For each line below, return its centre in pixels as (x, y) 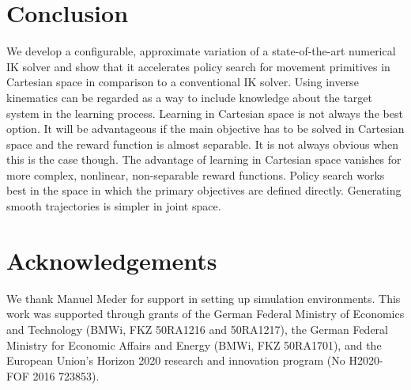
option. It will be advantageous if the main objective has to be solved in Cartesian (205, 129)
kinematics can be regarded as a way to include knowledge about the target (190, 97)
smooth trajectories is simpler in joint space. (114, 206)
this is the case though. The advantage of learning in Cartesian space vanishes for (204, 159)
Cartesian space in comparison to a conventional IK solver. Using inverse (183, 82)
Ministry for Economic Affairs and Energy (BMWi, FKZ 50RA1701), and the (194, 345)
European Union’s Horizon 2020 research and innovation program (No (176, 360)
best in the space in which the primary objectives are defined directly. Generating (204, 190)
